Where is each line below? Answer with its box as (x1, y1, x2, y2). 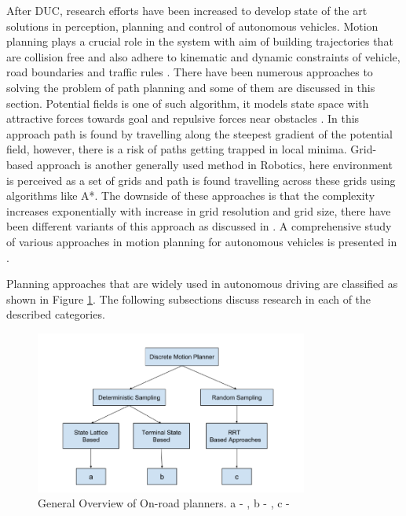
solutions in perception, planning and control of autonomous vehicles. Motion (6, 17, 379, 34)
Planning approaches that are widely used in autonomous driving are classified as (6, 275, 398, 292)
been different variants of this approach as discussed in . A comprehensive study (6, 218, 392, 234)
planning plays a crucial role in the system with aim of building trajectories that (6, 33, 393, 50)
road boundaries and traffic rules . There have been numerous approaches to (6, 64, 373, 80)
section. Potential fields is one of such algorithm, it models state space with (6, 94, 369, 111)
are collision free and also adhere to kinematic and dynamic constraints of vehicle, (6, 48, 401, 64)
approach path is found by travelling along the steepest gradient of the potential (6, 125, 393, 142)
